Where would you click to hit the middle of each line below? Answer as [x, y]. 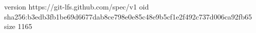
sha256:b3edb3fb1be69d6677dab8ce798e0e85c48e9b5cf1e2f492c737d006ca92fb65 [128, 16]
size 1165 [18, 26]
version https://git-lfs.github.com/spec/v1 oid [77, 6]
